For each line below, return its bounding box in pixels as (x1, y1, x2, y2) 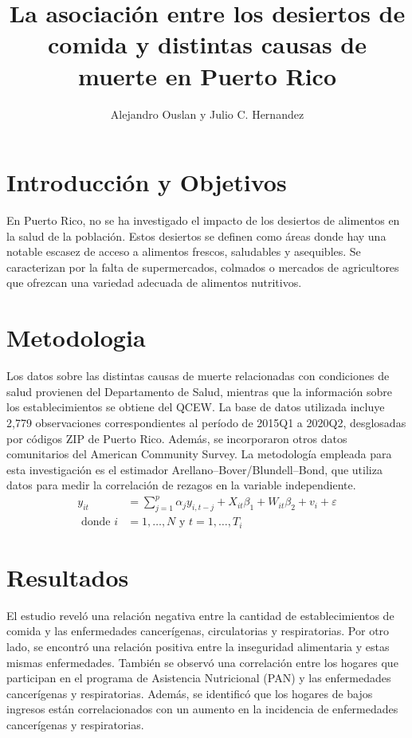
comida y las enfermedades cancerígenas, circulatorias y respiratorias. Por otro (6, 622, 390, 639)
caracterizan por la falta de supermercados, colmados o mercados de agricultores (6, 258, 399, 275)
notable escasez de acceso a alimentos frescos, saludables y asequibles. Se (6, 243, 361, 260)
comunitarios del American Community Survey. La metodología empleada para (6, 446, 392, 462)
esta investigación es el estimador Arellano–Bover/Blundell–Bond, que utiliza (6, 461, 383, 477)
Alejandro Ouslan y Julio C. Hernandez (110, 105, 304, 122)
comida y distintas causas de (47, 28, 367, 61)
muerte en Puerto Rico (78, 59, 336, 92)
